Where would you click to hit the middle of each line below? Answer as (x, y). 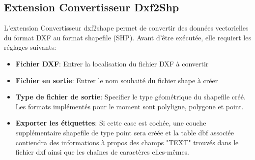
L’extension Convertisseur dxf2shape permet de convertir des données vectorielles (126, 28)
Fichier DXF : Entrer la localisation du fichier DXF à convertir (112, 63)
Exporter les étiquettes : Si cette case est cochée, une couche (111, 123)
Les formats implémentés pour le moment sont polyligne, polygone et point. (129, 106)
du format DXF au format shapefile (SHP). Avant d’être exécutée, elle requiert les (127, 37)
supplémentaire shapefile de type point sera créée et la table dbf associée (125, 132)
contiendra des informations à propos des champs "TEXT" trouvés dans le (127, 142)
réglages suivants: (30, 47)
